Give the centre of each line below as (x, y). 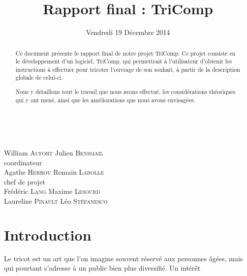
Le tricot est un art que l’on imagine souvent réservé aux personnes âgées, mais (123, 258)
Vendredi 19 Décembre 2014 (128, 32)
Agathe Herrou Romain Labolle (54, 172)
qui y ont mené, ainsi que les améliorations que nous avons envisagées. (105, 100)
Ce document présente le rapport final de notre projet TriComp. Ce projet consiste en (125, 53)
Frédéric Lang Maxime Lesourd (52, 191)
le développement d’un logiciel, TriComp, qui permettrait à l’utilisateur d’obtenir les (124, 61)
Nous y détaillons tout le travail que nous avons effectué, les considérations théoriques (125, 92)
